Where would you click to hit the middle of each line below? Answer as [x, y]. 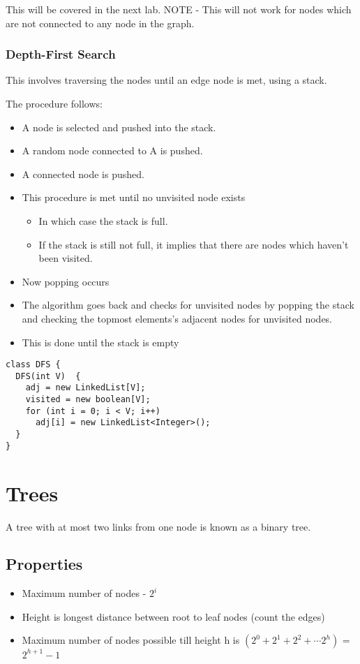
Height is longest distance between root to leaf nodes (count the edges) [173, 616]
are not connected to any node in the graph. [100, 23]
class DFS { [33, 365]
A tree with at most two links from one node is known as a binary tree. [158, 526]
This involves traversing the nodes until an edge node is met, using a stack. [166, 80]
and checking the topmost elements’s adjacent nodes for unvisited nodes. [177, 318]
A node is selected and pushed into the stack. [119, 127]
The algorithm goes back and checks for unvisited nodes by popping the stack [188, 305]
